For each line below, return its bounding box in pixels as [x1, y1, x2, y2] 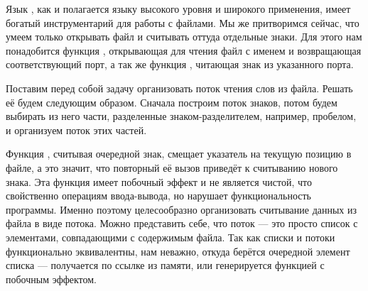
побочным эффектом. [6, 271, 97, 286]
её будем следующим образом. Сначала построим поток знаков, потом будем [6, 94, 337, 109]
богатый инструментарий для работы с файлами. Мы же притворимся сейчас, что [6, 15, 359, 30]
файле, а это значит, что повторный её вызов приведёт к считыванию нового [6, 160, 338, 175]
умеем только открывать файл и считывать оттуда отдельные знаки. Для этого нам [6, 29, 362, 44]
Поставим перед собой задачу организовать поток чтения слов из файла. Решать [6, 80, 353, 95]
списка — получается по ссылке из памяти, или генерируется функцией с [6, 258, 325, 273]
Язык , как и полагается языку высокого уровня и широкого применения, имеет [6, 1, 351, 16]
